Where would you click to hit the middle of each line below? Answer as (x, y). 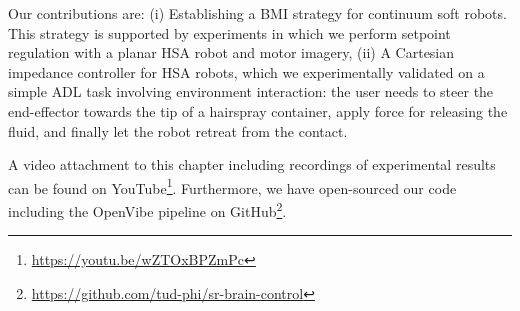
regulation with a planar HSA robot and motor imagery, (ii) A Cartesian (231, 52)
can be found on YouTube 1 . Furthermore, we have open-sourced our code (232, 186)
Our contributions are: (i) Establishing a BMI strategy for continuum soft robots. (257, 13)
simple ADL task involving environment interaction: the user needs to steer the (251, 91)
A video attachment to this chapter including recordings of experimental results (252, 164)
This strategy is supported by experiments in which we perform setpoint (229, 32)
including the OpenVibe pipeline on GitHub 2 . (147, 209)
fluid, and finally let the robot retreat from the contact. (178, 130)
